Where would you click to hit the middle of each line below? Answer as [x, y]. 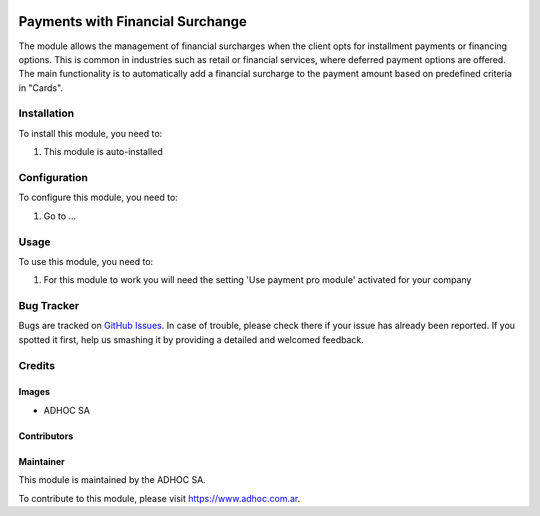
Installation [46, 113]
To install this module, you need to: [90, 133]
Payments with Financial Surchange [132, 21]
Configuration [53, 177]
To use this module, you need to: [86, 261]
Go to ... [60, 216]
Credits [36, 365]
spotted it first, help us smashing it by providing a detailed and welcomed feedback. [191, 339]
